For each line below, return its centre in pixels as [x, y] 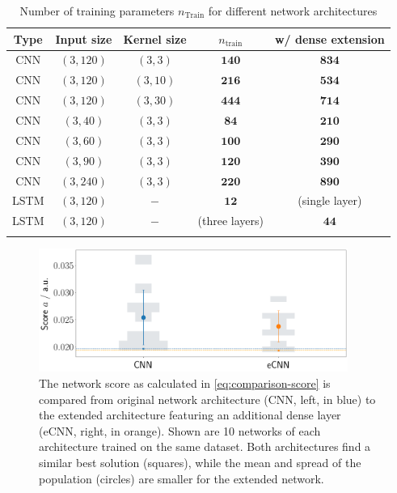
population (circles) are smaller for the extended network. [182, 478]
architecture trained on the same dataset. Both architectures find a [205, 446]
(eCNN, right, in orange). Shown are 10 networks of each [180, 430]
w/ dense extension [329, 38]
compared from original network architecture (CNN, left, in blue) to [207, 399]
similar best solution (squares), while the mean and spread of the [200, 463]
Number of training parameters [97, 11]
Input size [84, 38]
